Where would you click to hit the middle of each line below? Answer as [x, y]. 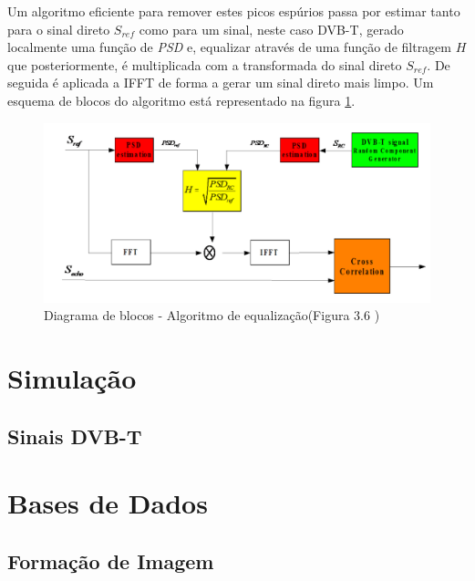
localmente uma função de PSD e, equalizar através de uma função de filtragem [229, 47]
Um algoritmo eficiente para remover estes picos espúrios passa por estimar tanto [234, 11]
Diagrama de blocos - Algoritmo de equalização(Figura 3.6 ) [212, 315]
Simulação [72, 378]
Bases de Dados [108, 503]
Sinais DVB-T [75, 436]
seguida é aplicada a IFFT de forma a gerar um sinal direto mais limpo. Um [221, 83]
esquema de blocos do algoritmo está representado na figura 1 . [181, 100]
